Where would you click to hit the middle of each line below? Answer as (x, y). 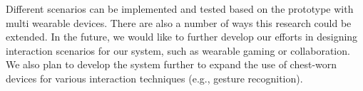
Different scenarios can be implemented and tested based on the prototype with (180, 9)
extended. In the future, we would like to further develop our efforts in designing (182, 37)
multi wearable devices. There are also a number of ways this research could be (179, 22)
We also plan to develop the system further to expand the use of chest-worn (172, 64)
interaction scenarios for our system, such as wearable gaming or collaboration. (178, 50)
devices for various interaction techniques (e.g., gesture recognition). (154, 78)
